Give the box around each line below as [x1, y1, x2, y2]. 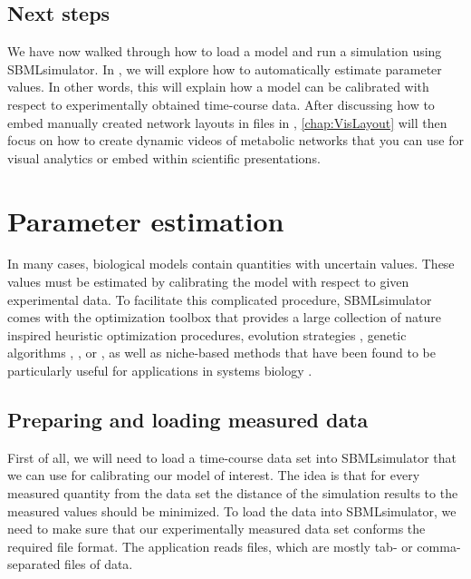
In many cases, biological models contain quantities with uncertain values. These [7, 254, 455, 273]
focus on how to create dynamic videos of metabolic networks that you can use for [7, 131, 464, 150]
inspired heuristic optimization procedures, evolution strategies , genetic [7, 325, 407, 344]
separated [7, 554, 61, 574]
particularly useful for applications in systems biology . [7, 361, 312, 380]
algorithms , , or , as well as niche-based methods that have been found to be [7, 343, 436, 362]
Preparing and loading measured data [7, 406, 369, 434]
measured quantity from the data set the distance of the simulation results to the [7, 484, 458, 503]
